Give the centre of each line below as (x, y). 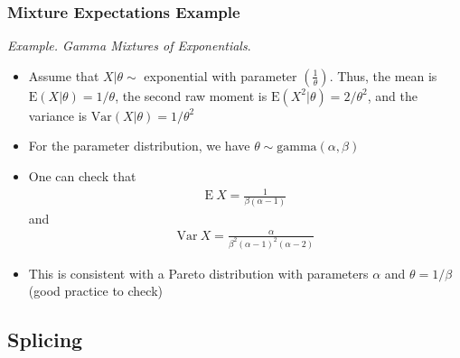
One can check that (82, 176)
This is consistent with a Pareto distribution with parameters (198, 273)
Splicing (45, 340)
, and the (392, 95)
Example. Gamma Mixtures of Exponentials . (129, 46)
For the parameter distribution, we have (139, 146)
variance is (58, 115)
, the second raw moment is (191, 95)
